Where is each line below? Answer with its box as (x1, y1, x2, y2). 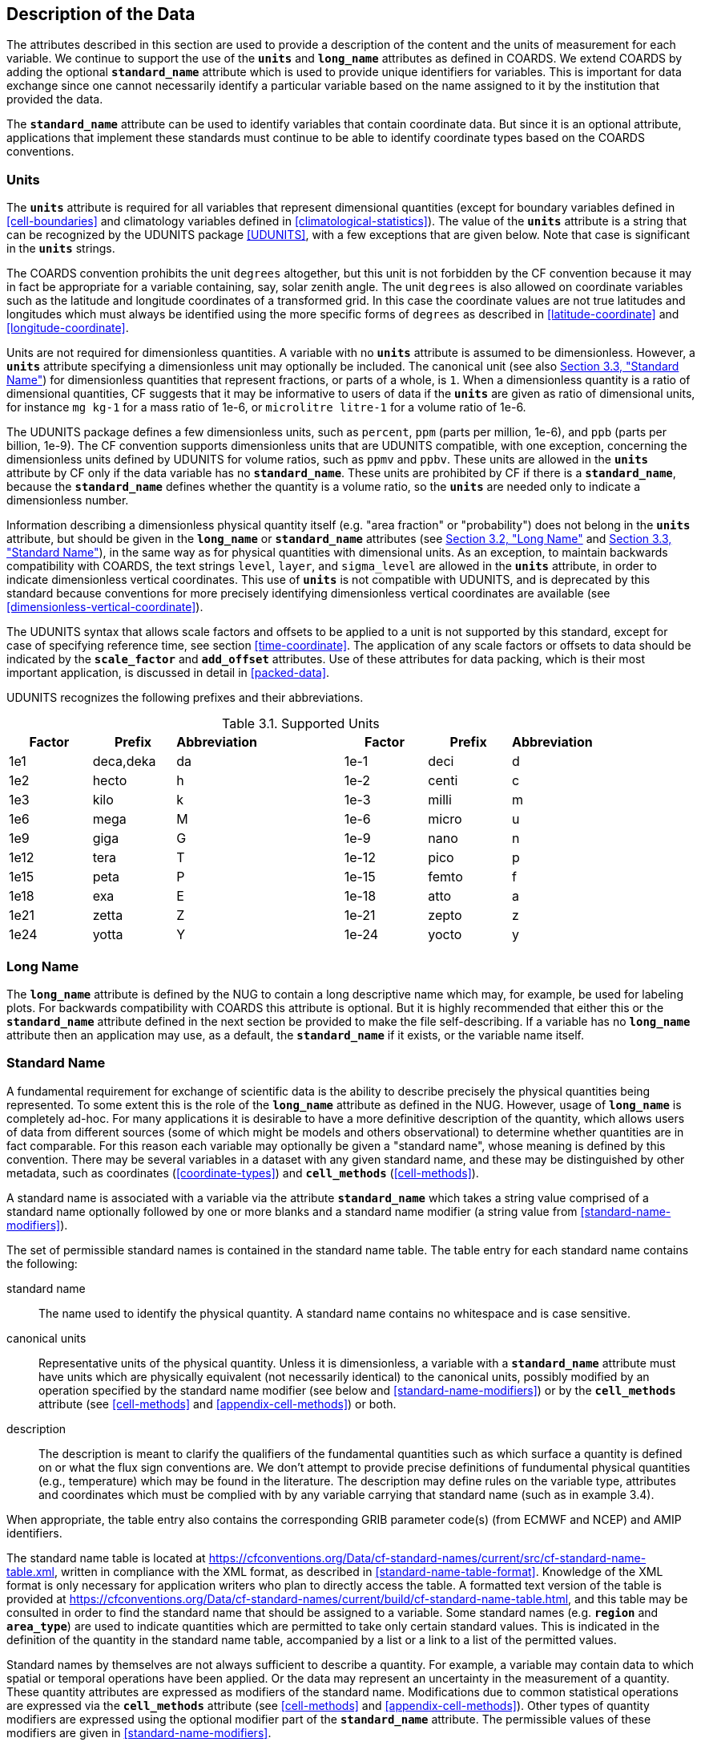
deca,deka (92, 753, 156, 770)
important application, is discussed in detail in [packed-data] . (6, 666, 330, 680)
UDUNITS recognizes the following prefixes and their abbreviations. (6, 691, 364, 705)
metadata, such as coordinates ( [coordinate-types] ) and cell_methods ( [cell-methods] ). (6, 1165, 479, 1180)
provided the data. (6, 92, 103, 107)
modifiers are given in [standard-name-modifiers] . (6, 1725, 272, 1740)
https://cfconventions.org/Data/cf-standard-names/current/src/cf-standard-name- (208, 1550, 647, 1565)
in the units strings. (6, 241, 115, 256)
